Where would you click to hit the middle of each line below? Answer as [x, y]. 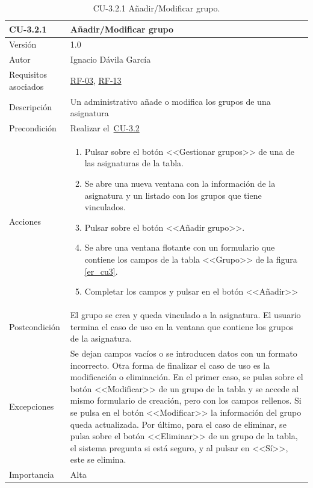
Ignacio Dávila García [110, 59]
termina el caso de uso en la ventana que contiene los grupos [182, 326]
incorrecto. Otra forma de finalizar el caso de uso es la [170, 365]
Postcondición [35, 326]
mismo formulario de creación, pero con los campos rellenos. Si [186, 400]
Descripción [31, 107]
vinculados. [105, 207]
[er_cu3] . [101, 271]
